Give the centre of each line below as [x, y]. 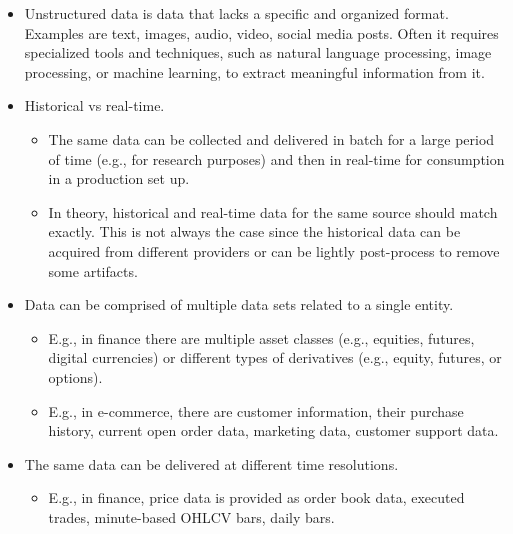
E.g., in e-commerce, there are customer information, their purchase [256, 410]
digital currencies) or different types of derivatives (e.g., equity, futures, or [275, 357]
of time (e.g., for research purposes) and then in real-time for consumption [276, 158]
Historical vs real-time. [94, 105]
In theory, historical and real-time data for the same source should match [273, 211]
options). [75, 376]
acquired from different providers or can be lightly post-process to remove [274, 250]
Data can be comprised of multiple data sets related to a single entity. [239, 304]
